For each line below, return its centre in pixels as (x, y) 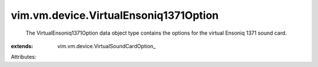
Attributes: (24, 57)
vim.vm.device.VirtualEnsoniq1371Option (115, 15)
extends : (22, 46)
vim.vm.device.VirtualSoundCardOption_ (107, 46)
